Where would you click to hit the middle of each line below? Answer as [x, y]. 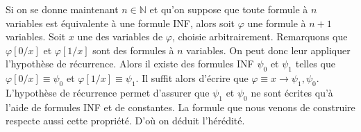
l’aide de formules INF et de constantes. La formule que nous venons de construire [180, 107]
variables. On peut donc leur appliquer [268, 50]
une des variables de [120, 36]
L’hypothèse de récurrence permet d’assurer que [108, 92]
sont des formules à [133, 50]
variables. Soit [36, 36]
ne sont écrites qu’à [292, 92]
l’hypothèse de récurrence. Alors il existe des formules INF [130, 64]
